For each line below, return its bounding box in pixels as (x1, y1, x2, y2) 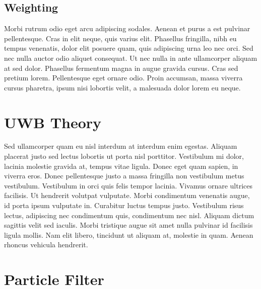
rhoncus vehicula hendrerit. (4, 239, 88, 250)
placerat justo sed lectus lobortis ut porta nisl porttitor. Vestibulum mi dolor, (4, 151, 244, 161)
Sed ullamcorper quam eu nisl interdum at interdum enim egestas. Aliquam (4, 141, 237, 151)
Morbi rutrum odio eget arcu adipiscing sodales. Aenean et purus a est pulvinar (4, 23, 250, 34)
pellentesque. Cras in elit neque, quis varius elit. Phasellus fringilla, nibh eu (4, 33, 237, 43)
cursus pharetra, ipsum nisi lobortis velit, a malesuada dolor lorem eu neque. (4, 82, 241, 92)
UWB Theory (4, 112, 102, 132)
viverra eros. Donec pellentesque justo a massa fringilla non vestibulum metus (4, 170, 244, 181)
